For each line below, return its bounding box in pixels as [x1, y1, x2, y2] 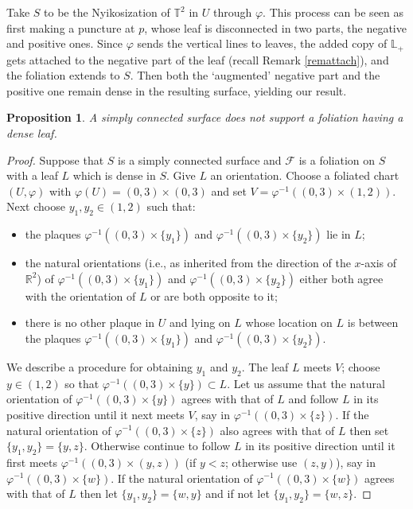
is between [347, 314, 399, 331]
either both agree [299, 270, 384, 286]
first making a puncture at [6, 19, 135, 36]
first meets [6, 453, 57, 470]
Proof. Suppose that [6, 151, 104, 168]
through [212, 4, 252, 20]
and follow [288, 390, 339, 407]
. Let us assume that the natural [227, 375, 385, 391]
